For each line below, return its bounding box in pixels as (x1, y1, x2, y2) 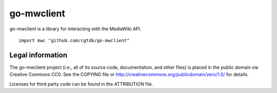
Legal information (9, 50, 68, 59)
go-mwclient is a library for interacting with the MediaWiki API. (9, 26, 142, 32)
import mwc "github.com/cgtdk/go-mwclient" (18, 38, 130, 43)
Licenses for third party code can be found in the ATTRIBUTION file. (9, 81, 153, 87)
